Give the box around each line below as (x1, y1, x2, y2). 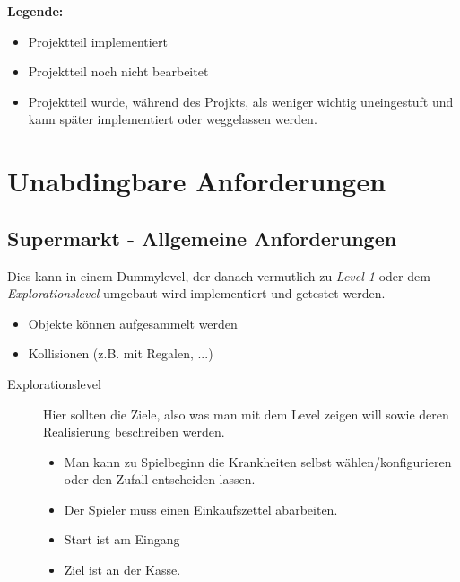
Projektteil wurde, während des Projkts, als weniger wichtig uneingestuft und (28, 92, 454, 110)
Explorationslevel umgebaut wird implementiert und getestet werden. (7, 284, 386, 303)
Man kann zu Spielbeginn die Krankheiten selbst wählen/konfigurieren (64, 452, 452, 471)
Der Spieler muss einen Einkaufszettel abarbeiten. (64, 499, 338, 518)
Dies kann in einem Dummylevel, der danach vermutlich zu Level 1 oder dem (7, 266, 430, 285)
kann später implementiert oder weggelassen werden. (28, 110, 317, 128)
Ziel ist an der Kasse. (64, 560, 181, 579)
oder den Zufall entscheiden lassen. (64, 470, 256, 489)
